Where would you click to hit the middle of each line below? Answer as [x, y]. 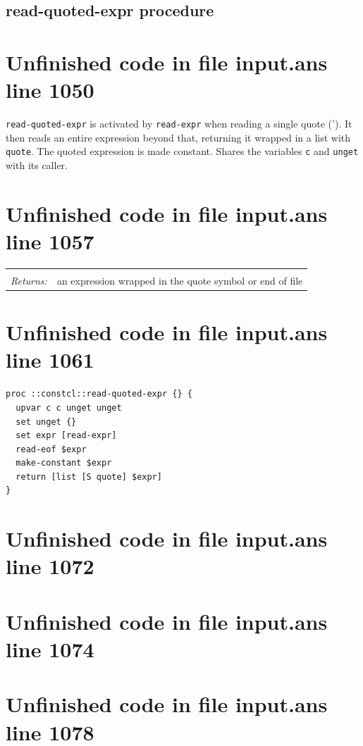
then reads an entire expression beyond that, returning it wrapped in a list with [178, 137]
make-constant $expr [64, 463]
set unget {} [46, 422]
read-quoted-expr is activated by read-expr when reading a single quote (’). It [179, 124]
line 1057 [50, 241]
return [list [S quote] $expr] [89, 477]
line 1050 [50, 90]
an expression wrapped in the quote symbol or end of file [180, 280]
